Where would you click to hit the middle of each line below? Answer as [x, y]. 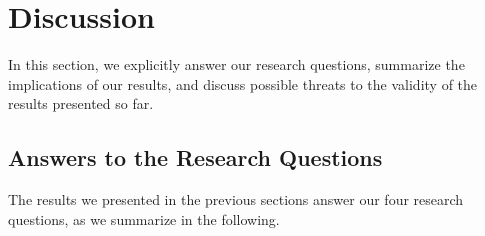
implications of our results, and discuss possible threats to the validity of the [243, 83]
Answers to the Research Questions [195, 157]
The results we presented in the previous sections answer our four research [236, 199]
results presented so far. [81, 103]
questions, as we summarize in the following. [144, 218]
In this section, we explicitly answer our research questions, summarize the [236, 64]
